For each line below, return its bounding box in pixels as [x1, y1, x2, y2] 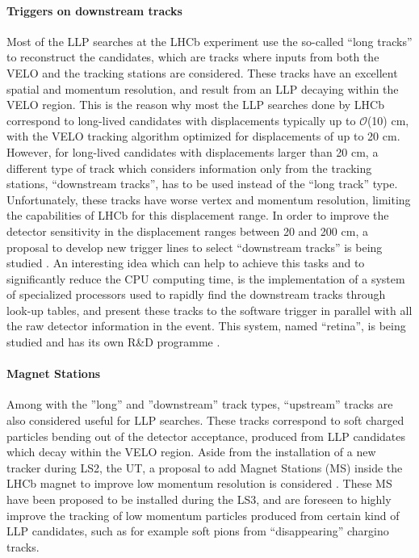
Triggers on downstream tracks [6, 2, 182, 19]
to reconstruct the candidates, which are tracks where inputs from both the [6, 48, 379, 65]
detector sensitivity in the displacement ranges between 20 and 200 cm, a [6, 222, 368, 239]
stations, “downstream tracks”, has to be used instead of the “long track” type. [6, 175, 398, 192]
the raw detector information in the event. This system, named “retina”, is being [6, 317, 406, 334]
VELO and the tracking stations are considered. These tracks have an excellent [6, 64, 398, 81]
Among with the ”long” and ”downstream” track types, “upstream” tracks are [6, 396, 393, 413]
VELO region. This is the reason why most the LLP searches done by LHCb [6, 96, 384, 113]
